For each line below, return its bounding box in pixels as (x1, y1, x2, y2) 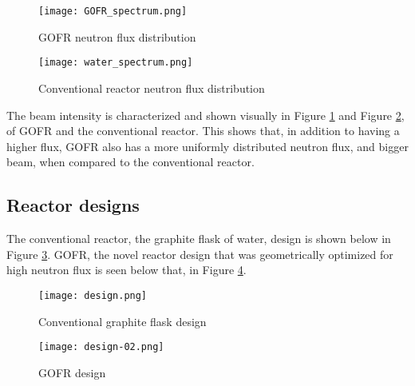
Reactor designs (6, 193, 140, 217)
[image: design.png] (38, 289, 148, 301)
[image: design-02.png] (38, 341, 164, 353)
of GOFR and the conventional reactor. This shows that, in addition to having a (6, 122, 400, 139)
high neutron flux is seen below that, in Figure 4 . (6, 261, 247, 278)
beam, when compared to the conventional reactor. (6, 153, 255, 170)
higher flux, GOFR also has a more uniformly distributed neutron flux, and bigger (6, 137, 409, 154)
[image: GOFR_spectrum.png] (38, 6, 188, 17)
